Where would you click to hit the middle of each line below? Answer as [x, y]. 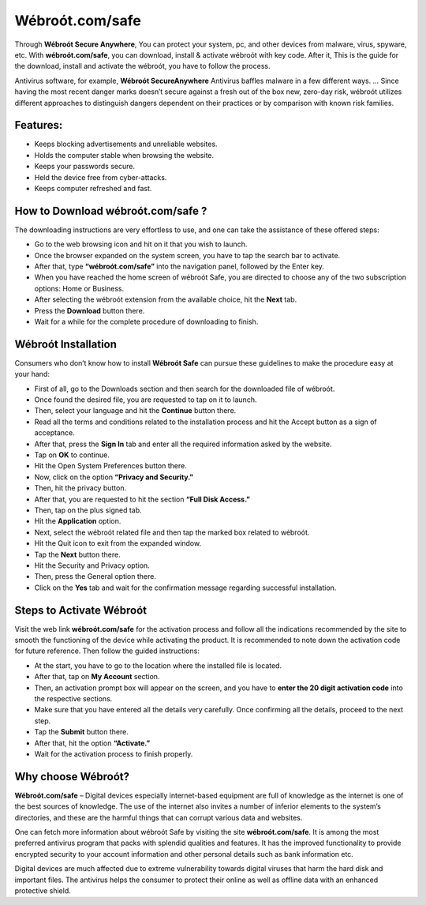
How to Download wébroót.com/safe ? [111, 210]
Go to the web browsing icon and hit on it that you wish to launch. [141, 244]
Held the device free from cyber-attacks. [101, 177]
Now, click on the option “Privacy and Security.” [114, 477]
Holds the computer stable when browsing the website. [124, 155]
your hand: [32, 374]
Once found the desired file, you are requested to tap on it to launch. [146, 400]
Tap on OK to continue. [72, 455]
